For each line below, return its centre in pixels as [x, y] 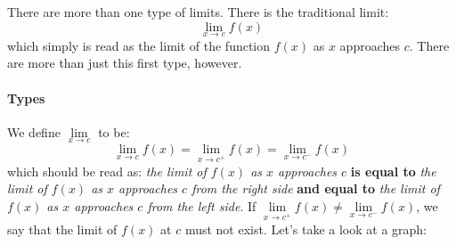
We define [34, 131]
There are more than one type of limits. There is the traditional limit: [198, 12]
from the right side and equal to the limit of [316, 188]
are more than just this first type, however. [125, 63]
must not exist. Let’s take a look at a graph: [305, 229]
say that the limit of [62, 229]
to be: [114, 131]
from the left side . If [202, 205]
